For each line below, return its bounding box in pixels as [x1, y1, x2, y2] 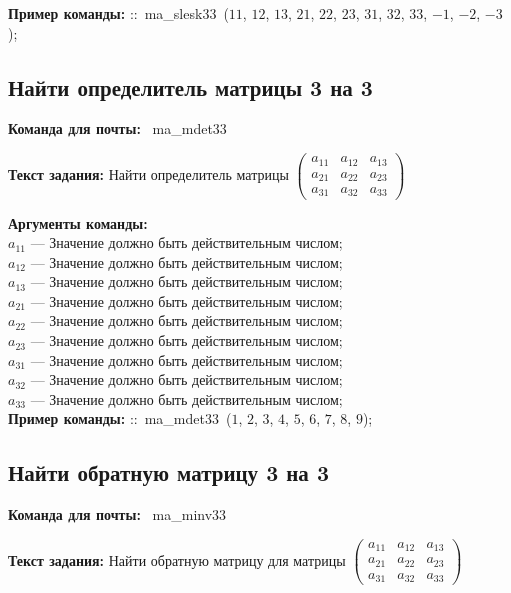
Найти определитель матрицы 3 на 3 [8, 71, 373, 102]
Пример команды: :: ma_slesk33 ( [8, 3, 229, 23]
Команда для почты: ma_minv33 [8, 504, 227, 525]
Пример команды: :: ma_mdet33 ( [8, 408, 232, 429]
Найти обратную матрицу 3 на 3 [8, 457, 329, 488]
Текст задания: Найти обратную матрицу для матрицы [8, 549, 346, 570]
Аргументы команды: [8, 212, 148, 233]
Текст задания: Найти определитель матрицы [8, 163, 289, 184]
